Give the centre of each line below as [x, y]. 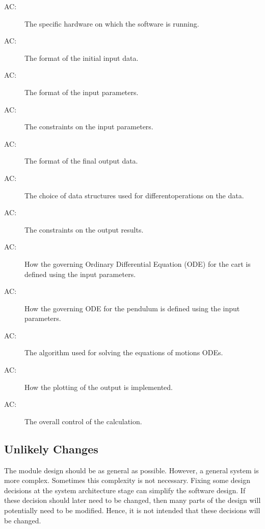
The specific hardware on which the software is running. [112, 23]
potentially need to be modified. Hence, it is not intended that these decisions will [132, 510]
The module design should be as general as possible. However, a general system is [131, 470]
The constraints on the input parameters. [89, 126]
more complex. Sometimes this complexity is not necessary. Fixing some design [127, 480]
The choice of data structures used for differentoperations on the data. [134, 195]
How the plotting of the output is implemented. [99, 387]
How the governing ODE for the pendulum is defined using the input [132, 308]
